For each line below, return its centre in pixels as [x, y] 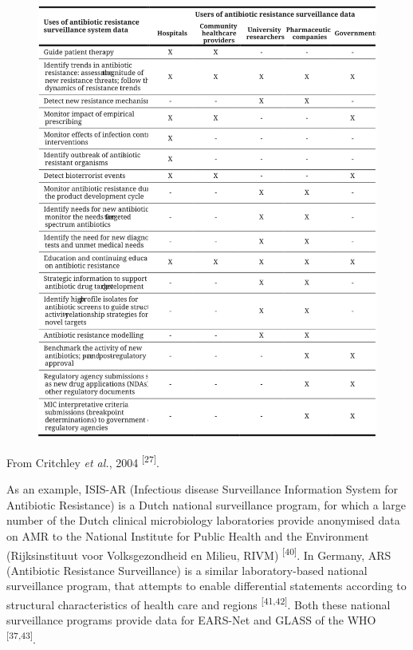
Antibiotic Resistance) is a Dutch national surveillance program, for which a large [206, 504]
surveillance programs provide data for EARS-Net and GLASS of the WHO [191, 620]
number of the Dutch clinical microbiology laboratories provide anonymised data [203, 520]
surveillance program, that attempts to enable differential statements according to [206, 586]
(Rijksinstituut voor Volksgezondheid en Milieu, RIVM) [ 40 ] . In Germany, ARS [199, 553]
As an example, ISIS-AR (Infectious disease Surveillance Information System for [203, 489]
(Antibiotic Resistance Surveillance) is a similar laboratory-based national [187, 570]
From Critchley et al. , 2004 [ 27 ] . [83, 461]
